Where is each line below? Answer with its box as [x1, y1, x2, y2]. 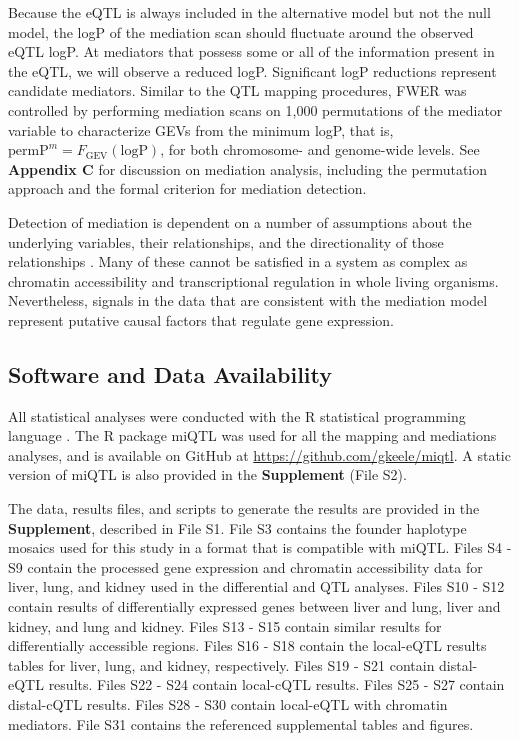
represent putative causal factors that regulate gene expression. [8, 309, 394, 330]
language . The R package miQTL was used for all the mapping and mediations [8, 425, 497, 446]
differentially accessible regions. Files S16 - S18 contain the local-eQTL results [8, 635, 487, 656]
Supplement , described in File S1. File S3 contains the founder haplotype [8, 517, 467, 538]
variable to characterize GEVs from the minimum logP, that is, [8, 119, 394, 140]
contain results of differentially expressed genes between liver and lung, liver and [8, 596, 501, 617]
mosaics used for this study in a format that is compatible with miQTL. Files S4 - [8, 537, 512, 558]
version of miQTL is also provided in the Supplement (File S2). [8, 464, 407, 485]
